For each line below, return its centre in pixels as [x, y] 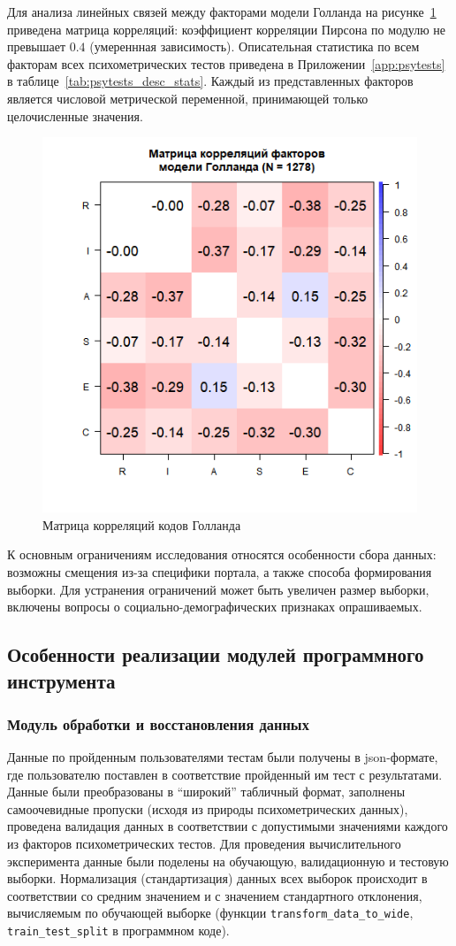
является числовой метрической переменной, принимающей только [188, 98]
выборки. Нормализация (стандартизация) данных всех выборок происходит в [217, 878]
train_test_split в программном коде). [118, 931]
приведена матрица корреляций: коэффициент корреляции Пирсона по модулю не [226, 29]
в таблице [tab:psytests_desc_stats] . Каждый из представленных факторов [210, 81]
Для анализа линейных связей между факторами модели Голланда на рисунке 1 [222, 12]
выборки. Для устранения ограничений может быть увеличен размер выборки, [218, 589]
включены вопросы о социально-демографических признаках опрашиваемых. [215, 607]
